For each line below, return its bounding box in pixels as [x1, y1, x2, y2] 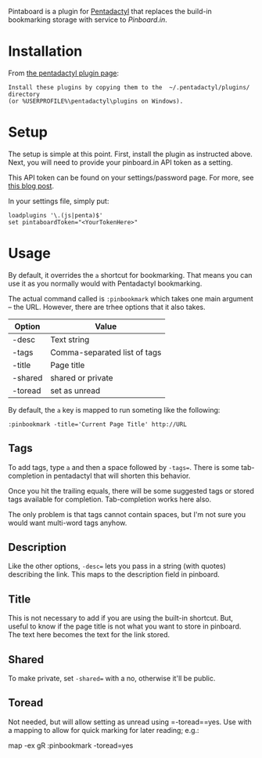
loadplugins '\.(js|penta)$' [8, 211, 103, 219]
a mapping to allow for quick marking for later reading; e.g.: [8, 725, 199, 734]
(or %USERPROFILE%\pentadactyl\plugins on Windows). [8, 97, 184, 105]
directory [8, 90, 41, 98]
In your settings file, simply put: [8, 196, 109, 206]
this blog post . [8, 180, 55, 191]
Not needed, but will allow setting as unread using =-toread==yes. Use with [8, 717, 252, 727]
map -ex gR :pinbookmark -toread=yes [8, 741, 134, 750]
